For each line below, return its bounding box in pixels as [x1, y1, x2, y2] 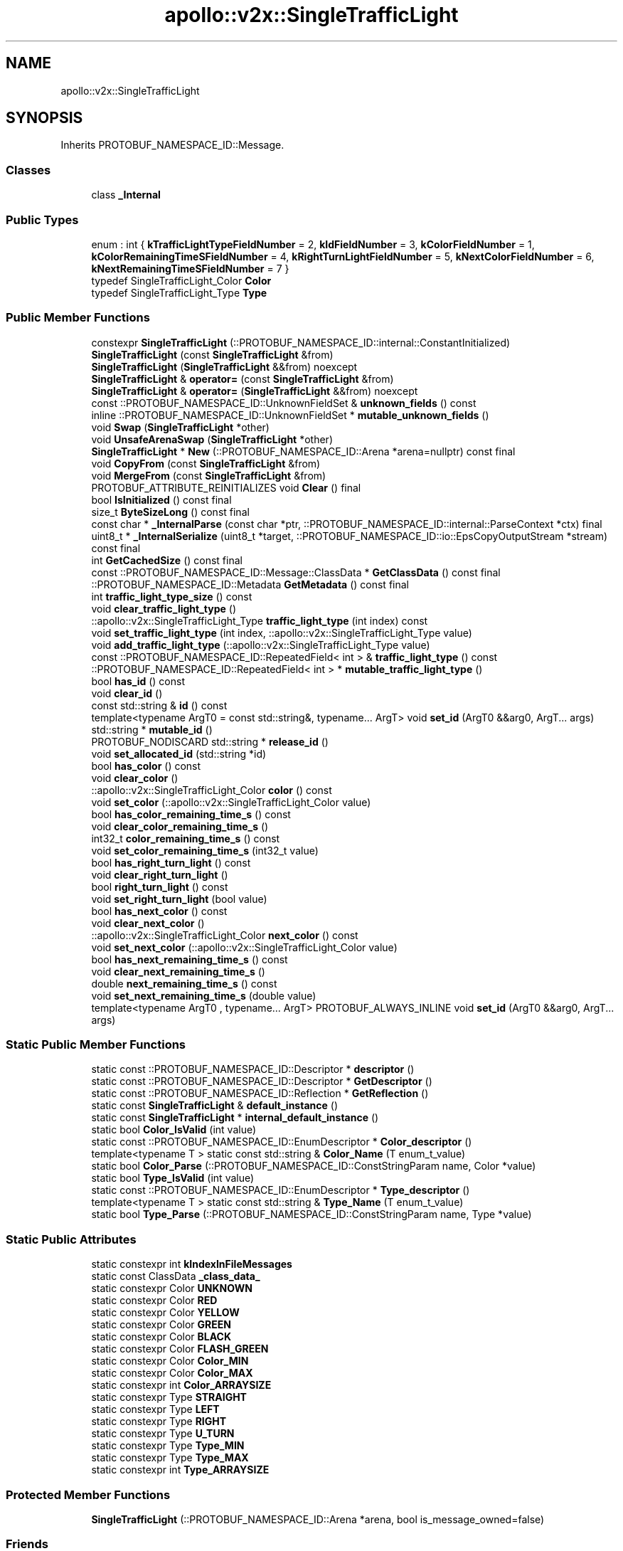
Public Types [6, 212, 79, 227]
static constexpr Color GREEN [91, 1318, 231, 1331]
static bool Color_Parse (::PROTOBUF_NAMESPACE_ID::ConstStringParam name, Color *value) [91, 1160, 536, 1172]
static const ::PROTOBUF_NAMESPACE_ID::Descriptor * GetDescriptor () [91, 1075, 432, 1088]
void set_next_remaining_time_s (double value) [91, 989, 316, 1002]
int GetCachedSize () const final [91, 554, 243, 566]
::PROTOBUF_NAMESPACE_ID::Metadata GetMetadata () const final [91, 578, 409, 591]
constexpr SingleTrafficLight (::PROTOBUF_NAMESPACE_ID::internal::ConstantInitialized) [91, 336, 511, 349]
